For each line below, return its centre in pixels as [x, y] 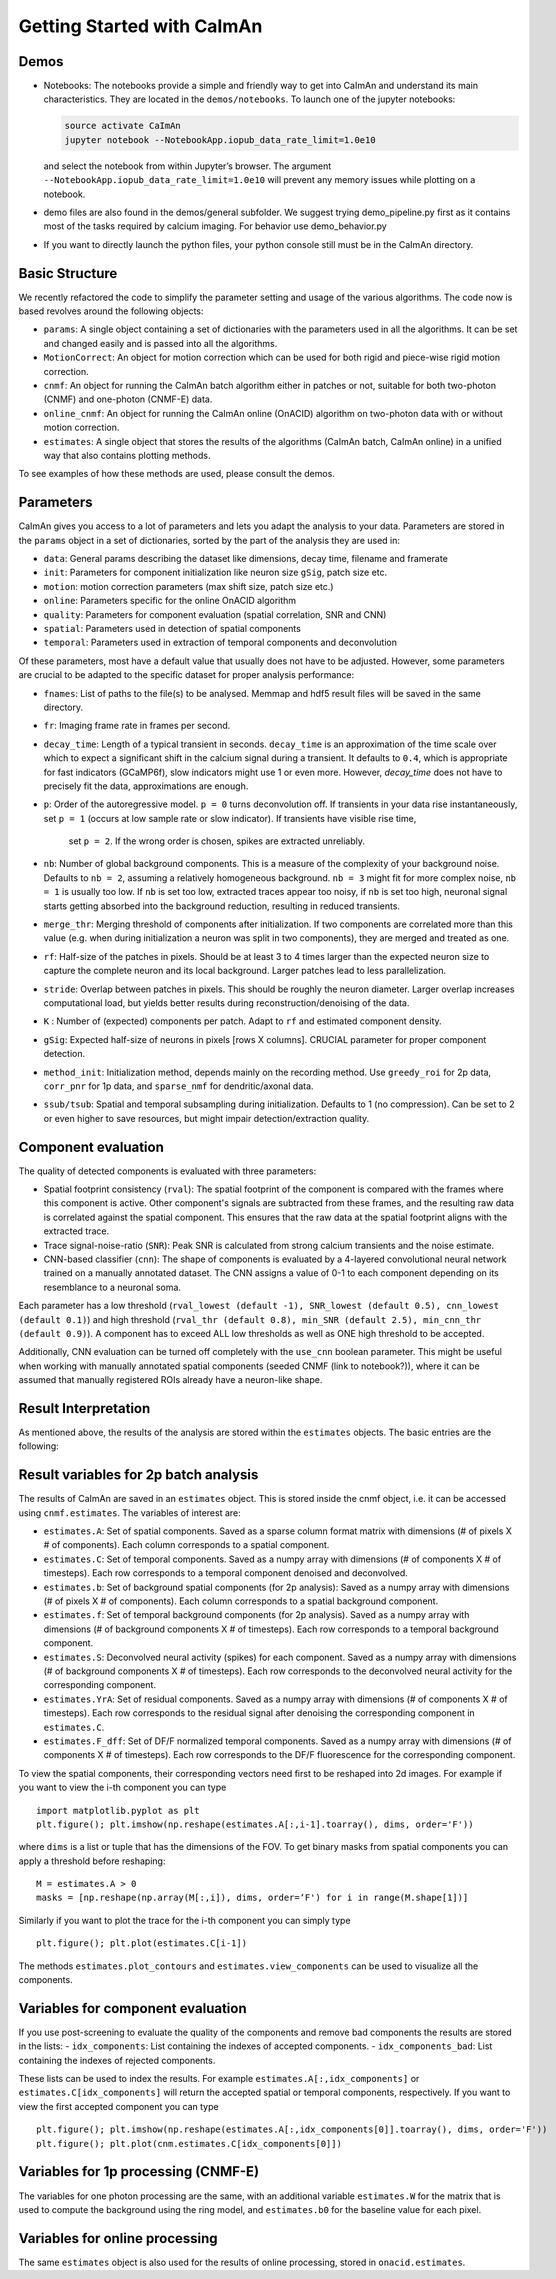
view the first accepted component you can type [118, 2106]
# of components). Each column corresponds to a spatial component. [186, 1545]
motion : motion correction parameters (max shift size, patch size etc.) [188, 586]
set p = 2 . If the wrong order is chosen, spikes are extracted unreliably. [216, 841]
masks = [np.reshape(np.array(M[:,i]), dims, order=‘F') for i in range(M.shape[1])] [252, 1898]
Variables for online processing [118, 2238]
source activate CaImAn [123, 126]
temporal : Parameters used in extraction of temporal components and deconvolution [220, 642]
